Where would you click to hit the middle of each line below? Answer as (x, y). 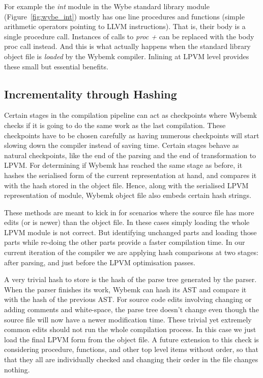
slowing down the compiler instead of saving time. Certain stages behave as (122, 145)
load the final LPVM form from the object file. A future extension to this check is (131, 339)
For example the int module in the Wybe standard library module (107, 6)
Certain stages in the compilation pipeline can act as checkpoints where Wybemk (130, 115)
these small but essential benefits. (56, 66)
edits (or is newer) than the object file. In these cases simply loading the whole (127, 222)
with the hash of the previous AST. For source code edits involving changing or (128, 299)
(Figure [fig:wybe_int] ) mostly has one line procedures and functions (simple (124, 16)
